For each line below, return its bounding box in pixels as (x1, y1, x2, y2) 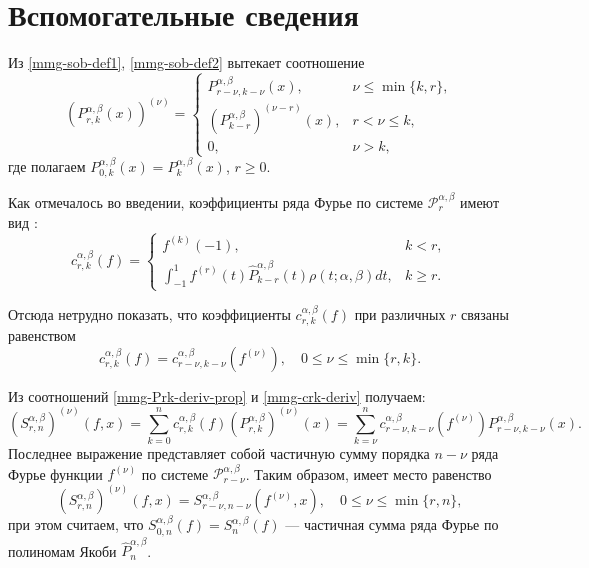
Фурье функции (8, 463, 103, 484)
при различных (354, 303, 446, 324)
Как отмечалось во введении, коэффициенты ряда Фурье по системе (8, 191, 424, 212)
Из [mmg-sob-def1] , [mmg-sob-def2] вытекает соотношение (8, 52, 365, 73)
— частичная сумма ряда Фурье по (285, 514, 499, 535)
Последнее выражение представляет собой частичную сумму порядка (8, 443, 430, 463)
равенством (8, 325, 76, 346)
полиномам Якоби (8, 540, 117, 561)
